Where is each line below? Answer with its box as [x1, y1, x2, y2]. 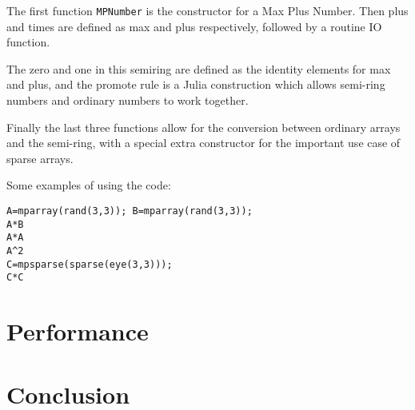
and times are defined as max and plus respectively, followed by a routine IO [6, 18, 382, 34]
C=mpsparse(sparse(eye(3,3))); [6, 258, 173, 270]
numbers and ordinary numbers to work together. [6, 92, 249, 109]
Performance [6, 315, 149, 348]
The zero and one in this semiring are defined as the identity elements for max [6, 60, 391, 77]
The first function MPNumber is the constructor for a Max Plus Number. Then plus [6, 2, 409, 18]
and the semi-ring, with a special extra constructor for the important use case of [6, 134, 401, 151]
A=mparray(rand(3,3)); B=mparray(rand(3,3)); [6, 205, 253, 217]
